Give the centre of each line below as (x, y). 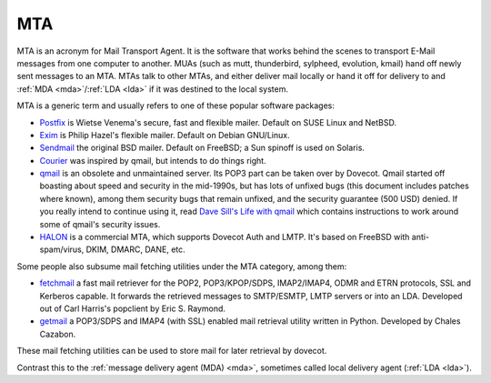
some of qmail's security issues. (100, 224)
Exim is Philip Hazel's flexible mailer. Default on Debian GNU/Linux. (165, 135)
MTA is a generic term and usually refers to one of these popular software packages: (176, 106)
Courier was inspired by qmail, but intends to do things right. (153, 160)
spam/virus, (62, 249)
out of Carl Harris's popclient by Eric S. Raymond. (133, 308)
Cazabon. (58, 334)
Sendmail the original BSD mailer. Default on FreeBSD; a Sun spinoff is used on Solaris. (202, 148)
